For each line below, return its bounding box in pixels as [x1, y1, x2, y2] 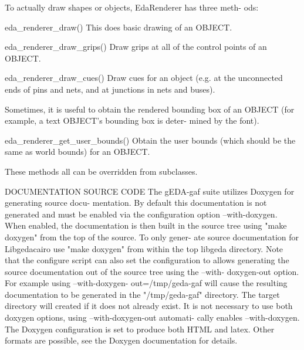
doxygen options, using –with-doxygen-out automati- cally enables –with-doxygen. [5, 311, 300, 324]
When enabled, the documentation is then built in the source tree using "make [5, 219, 287, 232]
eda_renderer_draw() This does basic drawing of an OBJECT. [5, 21, 232, 33]
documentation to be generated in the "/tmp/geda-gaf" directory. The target [5, 288, 280, 300]
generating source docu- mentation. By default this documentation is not [5, 196, 267, 209]
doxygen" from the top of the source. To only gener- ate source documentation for [5, 230, 299, 243]
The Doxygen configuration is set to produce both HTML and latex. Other [5, 322, 275, 335]
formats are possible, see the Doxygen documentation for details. [5, 334, 238, 346]
